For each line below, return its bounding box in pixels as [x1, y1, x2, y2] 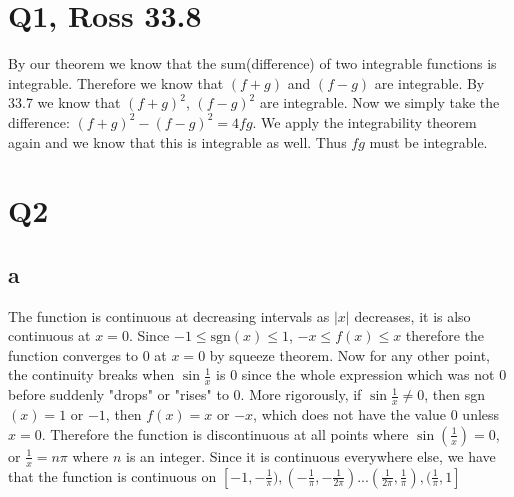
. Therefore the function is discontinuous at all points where [41, 423, 409, 444]
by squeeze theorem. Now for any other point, [209, 344, 490, 365]
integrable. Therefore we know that [8, 72, 224, 93]
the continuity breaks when [8, 364, 175, 385]
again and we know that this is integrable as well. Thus [8, 131, 347, 152]
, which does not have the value [253, 404, 447, 425]
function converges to [8, 344, 139, 365]
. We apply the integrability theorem [252, 111, 477, 132]
